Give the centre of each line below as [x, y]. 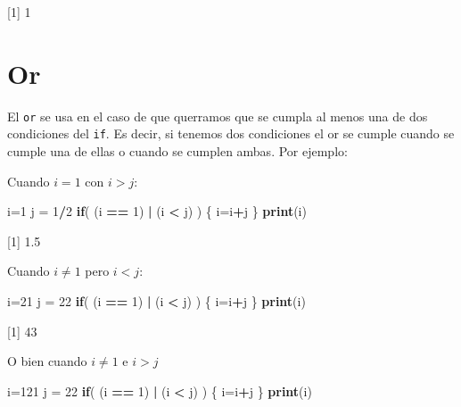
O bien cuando [47, 361]
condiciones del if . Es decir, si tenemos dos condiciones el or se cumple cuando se [231, 133]
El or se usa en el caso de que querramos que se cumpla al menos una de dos [218, 116]
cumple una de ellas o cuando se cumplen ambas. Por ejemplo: [177, 151]
